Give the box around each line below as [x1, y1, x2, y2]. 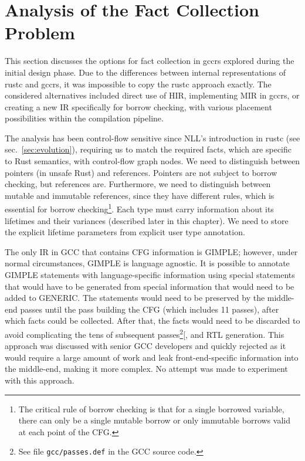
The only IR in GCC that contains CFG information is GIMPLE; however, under [5, 245, 298, 257]
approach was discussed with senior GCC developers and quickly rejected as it [5, 340, 286, 352]
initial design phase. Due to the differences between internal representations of [5, 66, 286, 78]
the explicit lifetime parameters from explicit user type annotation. [5, 226, 245, 238]
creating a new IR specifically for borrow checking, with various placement [5, 100, 272, 113]
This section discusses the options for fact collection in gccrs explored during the [5, 55, 294, 67]
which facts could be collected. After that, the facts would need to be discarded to [5, 314, 300, 327]
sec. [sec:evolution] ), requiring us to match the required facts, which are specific [5, 143, 292, 155]
